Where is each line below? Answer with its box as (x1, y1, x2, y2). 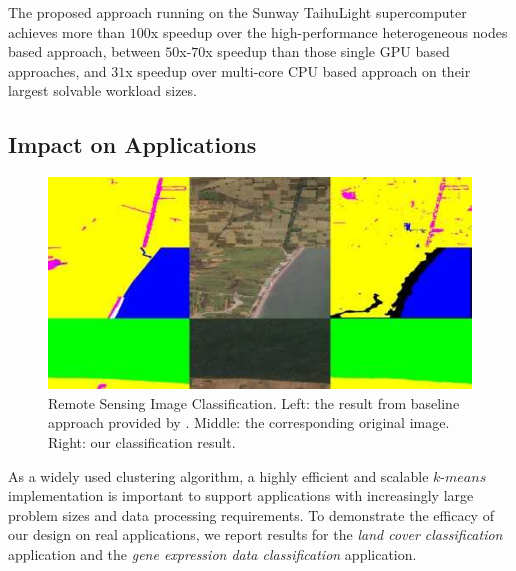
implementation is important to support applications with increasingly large (8, 485, 474, 506)
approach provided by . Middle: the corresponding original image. (48, 412, 450, 433)
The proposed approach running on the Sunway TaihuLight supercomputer (8, 2, 467, 22)
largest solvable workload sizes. (8, 80, 197, 101)
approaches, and (8, 60, 107, 81)
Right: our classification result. (48, 431, 236, 452)
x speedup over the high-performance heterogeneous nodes (150, 21, 508, 42)
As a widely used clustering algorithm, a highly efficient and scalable (8, 465, 429, 486)
